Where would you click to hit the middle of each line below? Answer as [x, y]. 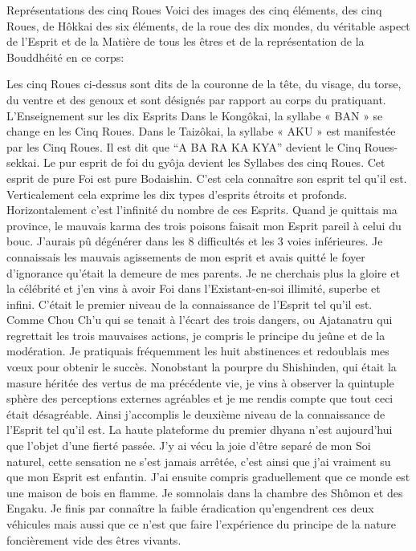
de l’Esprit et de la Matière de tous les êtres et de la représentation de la [186, 41]
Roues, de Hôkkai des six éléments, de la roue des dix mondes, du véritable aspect [208, 25]
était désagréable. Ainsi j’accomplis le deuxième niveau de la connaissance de [196, 413]
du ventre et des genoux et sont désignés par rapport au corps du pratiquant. [196, 99]
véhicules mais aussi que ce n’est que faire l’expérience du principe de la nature [202, 524]
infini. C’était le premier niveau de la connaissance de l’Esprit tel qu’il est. [190, 304]
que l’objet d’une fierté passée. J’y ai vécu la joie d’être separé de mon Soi [189, 446]
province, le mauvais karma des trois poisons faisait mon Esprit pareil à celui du [204, 225]
